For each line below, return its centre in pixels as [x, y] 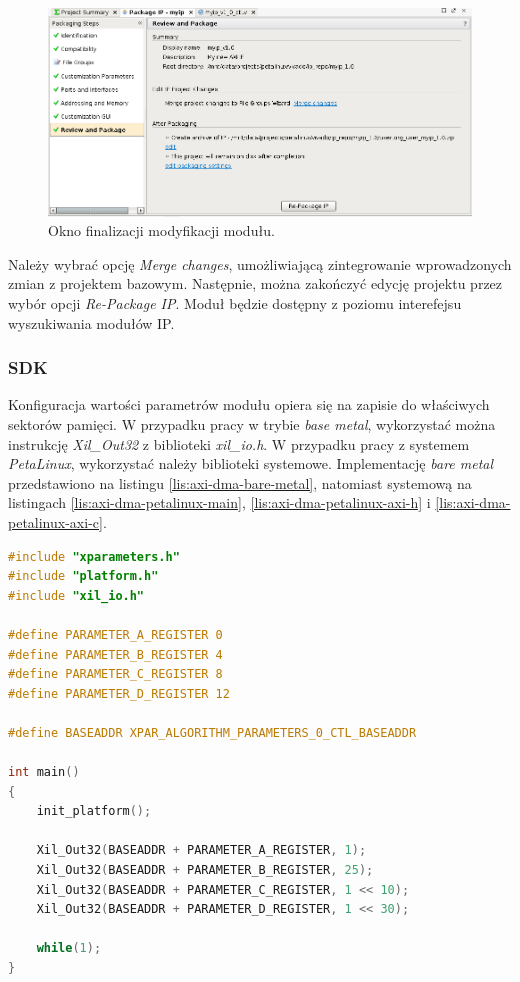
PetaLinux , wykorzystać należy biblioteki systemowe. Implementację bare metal [251, 463]
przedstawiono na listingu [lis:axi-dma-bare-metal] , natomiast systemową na [240, 482]
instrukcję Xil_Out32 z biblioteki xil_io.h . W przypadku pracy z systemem [239, 443]
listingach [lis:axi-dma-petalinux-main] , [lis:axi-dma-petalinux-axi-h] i [219, 502]
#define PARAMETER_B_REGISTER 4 [115, 654]
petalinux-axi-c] [55, 521]
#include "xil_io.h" [76, 595]
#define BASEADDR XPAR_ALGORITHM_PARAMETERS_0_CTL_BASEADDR [212, 732]
